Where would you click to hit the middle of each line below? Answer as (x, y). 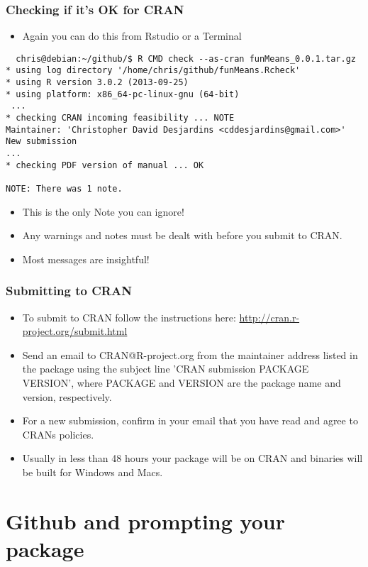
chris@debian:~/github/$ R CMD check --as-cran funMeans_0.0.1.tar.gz (186, 59)
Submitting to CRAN (69, 291)
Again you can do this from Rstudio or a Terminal (132, 36)
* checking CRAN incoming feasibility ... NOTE (120, 118)
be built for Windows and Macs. (93, 472)
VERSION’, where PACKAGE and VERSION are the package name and (182, 383)
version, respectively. (67, 396)
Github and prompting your (145, 521)
